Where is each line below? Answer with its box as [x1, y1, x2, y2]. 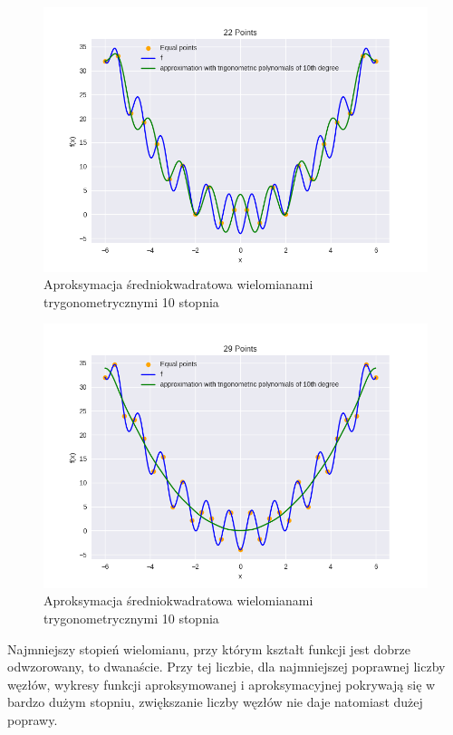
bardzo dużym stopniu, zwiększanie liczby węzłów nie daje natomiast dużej [7, 692, 423, 711]
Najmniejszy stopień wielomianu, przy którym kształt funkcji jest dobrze [7, 639, 410, 658]
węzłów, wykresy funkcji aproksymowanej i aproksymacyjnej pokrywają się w [7, 674, 436, 693]
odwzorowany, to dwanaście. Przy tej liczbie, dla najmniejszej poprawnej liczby [7, 657, 446, 676]
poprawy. [7, 710, 58, 729]
